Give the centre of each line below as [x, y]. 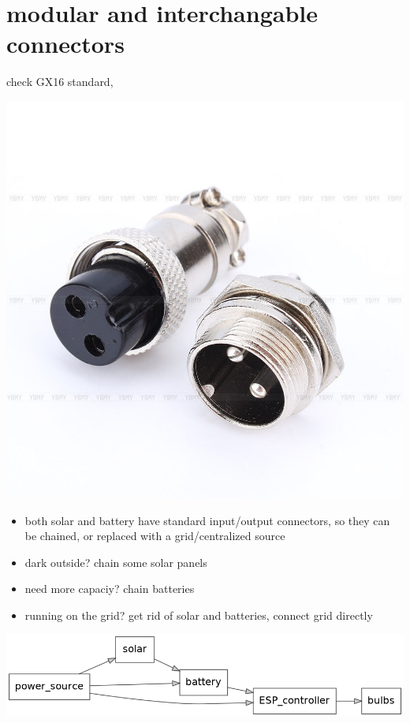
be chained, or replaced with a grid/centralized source [155, 536]
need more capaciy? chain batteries [110, 589]
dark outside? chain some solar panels [116, 562]
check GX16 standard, [60, 82]
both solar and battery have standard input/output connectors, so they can [207, 520]
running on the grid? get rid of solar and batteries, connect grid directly [199, 615]
